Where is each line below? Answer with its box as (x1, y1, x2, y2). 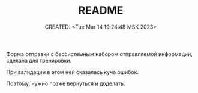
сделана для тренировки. (6, 57, 72, 64)
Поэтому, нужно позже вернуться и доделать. (6, 80, 125, 87)
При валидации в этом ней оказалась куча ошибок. (6, 68, 139, 75)
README (78, 4, 124, 17)
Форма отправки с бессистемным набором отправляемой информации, (6, 50, 193, 57)
